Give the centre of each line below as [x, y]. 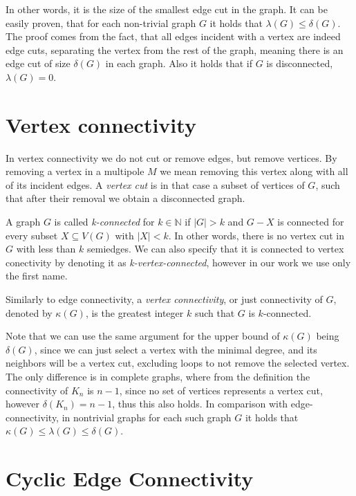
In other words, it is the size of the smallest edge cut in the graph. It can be [167, 9]
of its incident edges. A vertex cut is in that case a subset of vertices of [155, 184]
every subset [32, 235]
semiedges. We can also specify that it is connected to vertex [216, 249]
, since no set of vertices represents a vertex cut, [221, 390]
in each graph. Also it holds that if [179, 63]
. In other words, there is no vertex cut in [256, 235]
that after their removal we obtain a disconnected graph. [125, 198]
